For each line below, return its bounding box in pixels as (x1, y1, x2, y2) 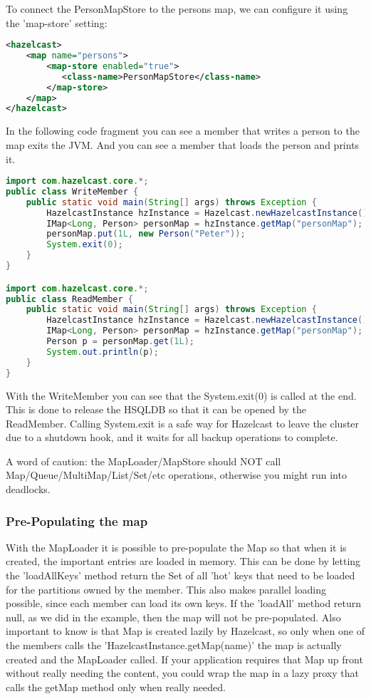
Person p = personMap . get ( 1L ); (46, 336, 194, 346)
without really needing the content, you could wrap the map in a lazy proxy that (6, 666, 359, 680)
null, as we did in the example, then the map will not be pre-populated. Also (6, 609, 341, 624)
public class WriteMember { (6, 186, 139, 197)
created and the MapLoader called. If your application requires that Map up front (6, 651, 363, 666)
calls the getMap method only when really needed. (6, 679, 226, 694)
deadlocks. (6, 482, 51, 497)
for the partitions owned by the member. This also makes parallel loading (6, 581, 327, 596)
